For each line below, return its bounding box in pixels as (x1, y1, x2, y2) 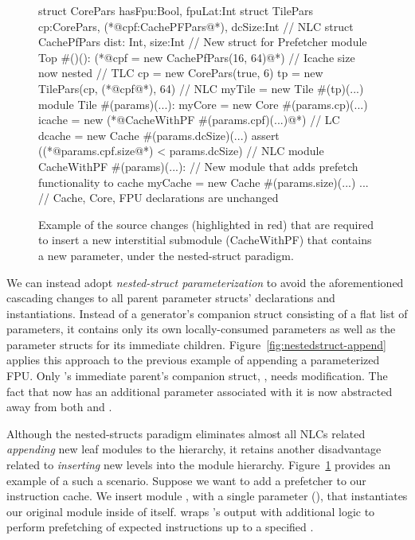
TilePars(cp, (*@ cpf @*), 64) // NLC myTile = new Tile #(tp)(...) (38, 80, 364, 96)
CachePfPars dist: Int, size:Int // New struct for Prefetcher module (38, 33, 367, 50)
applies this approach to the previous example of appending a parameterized (6, 352, 380, 368)
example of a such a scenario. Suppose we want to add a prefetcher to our (6, 472, 366, 488)
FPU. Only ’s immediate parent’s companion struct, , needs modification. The (6, 367, 388, 384)
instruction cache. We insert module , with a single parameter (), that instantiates (6, 488, 408, 504)
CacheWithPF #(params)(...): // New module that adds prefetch (38, 157, 358, 174)
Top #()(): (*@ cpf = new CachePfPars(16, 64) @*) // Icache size (38, 49, 355, 65)
